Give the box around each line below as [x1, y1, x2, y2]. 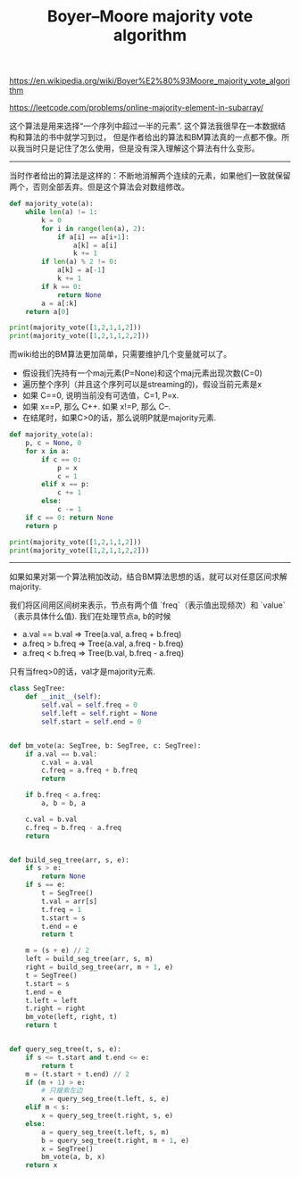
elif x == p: [41, 480, 90, 489]
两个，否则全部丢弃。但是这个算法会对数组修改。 [9, 181, 189, 193]
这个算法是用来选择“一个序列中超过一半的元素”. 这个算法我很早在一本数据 [9, 120, 279, 131]
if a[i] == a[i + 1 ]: [56, 232, 129, 242]
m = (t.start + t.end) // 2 [25, 1069, 129, 1079]
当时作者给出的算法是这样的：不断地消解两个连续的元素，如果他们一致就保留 [9, 170, 291, 181]
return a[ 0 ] [25, 307, 70, 316]
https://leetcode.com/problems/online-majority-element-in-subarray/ [9, 103, 264, 113]
